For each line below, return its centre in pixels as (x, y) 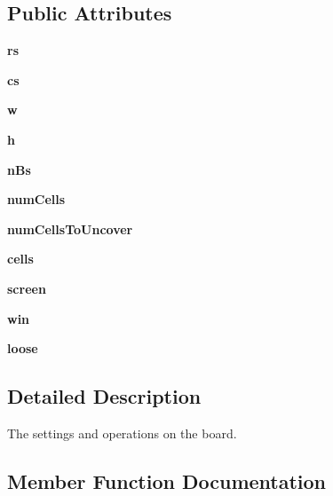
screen (27, 288)
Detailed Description (104, 396)
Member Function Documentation (167, 480)
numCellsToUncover (70, 228)
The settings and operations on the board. (122, 433)
